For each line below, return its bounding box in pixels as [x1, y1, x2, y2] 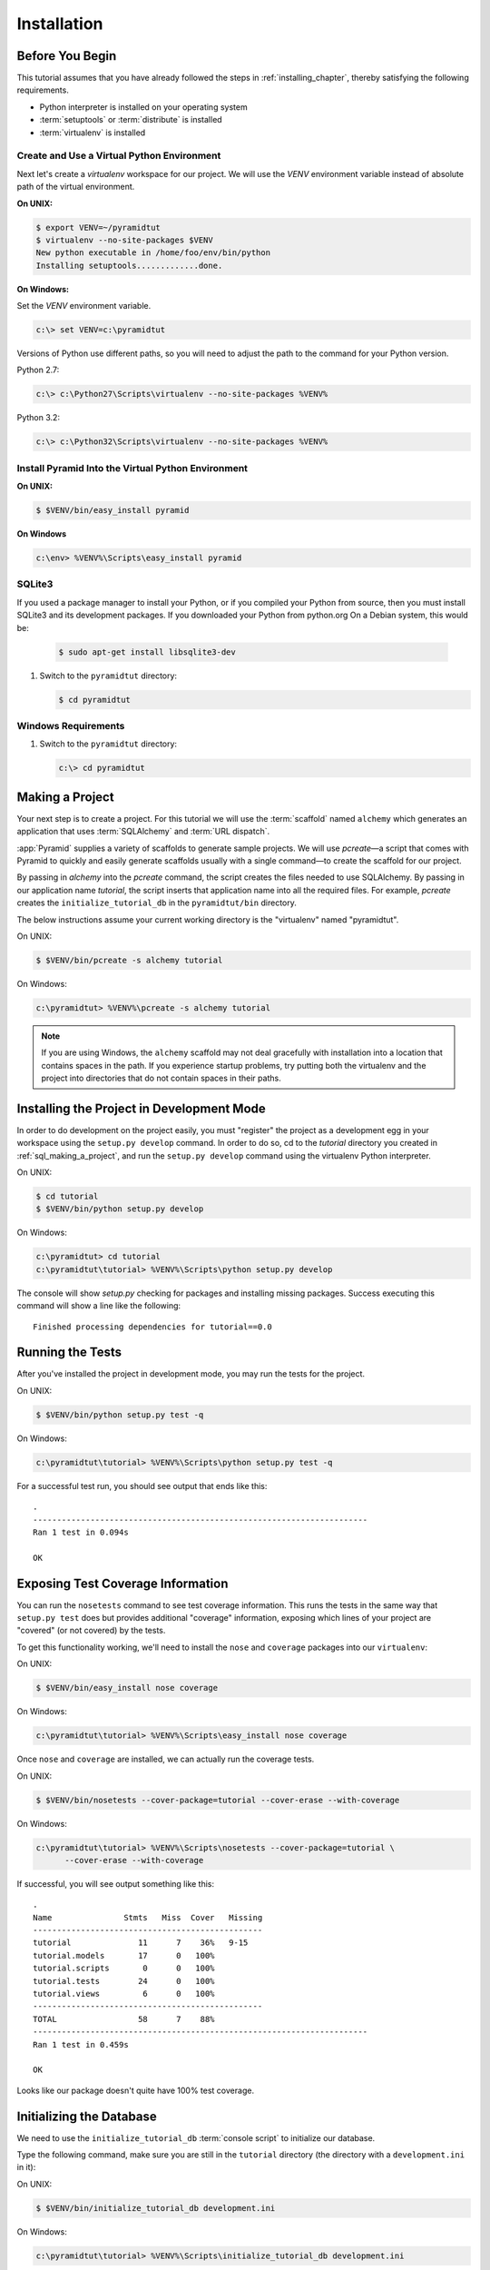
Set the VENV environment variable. [16, 301, 152, 311]
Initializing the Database [16, 2108, 158, 2124]
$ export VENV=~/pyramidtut [35, 222, 161, 232]
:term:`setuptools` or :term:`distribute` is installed [39, 114, 222, 125]
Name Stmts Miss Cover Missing [33, 1912, 263, 1922]
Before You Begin [16, 48, 117, 64]
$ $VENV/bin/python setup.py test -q [35, 1409, 204, 1420]
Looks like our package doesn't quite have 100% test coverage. [16, 2085, 254, 2096]
